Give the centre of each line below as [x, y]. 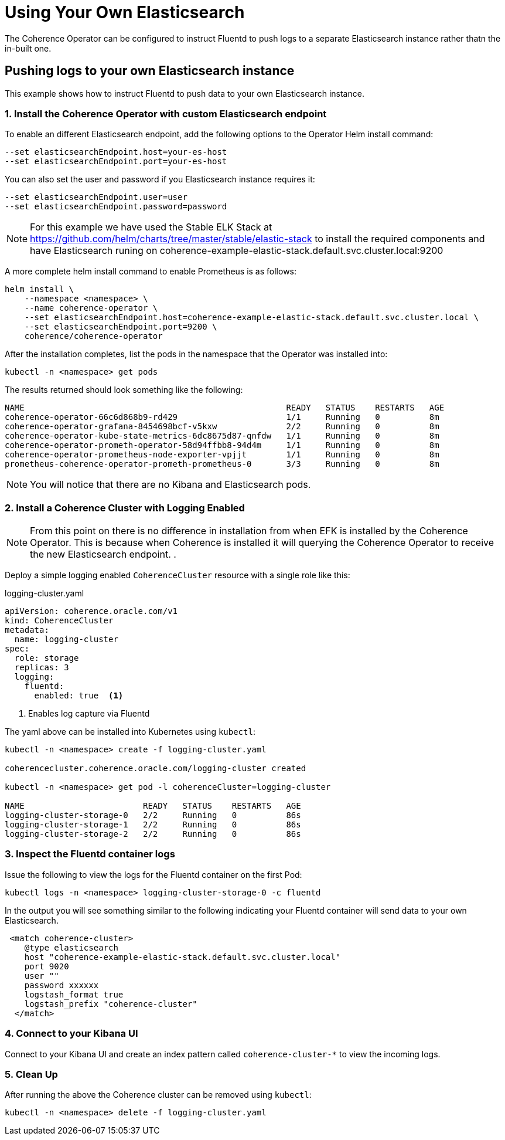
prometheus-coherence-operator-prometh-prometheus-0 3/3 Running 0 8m [222, 464]
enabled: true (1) [79, 696]
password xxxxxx [62, 985]
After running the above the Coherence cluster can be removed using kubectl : [158, 1095]
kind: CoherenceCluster [59, 621]
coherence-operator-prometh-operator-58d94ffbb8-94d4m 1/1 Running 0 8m [222, 445]
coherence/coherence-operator [93, 336]
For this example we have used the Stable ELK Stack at [151, 227]
